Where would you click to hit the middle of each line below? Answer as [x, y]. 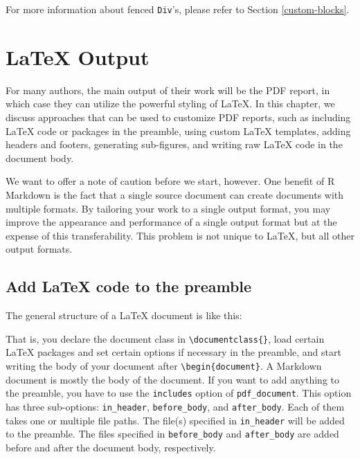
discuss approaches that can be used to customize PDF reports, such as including [178, 117]
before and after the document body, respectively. [111, 447]
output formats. [39, 249]
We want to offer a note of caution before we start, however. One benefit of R [170, 181]
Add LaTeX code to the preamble [129, 286]
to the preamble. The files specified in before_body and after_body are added [172, 434]
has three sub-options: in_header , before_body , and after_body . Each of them [175, 406]
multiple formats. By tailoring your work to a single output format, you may [168, 208]
